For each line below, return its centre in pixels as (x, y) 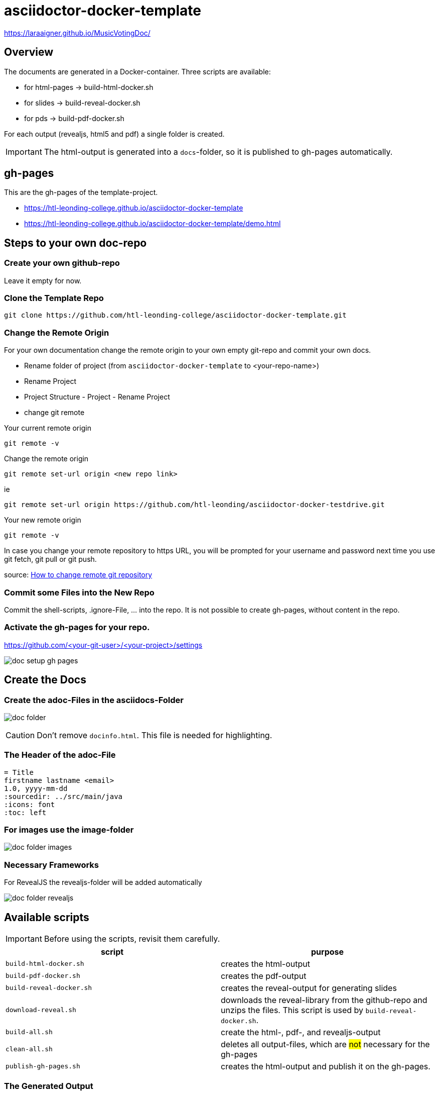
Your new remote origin (43, 520)
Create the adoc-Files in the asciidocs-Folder (94, 700)
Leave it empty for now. (43, 280)
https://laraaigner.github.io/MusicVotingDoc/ (77, 33)
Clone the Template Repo (54, 298)
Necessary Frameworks (52, 865)
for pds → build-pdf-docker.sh (74, 118)
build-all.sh (29, 1032)
